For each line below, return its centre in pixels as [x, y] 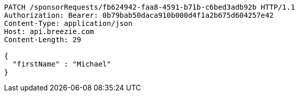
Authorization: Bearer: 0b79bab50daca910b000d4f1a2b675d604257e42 [139, 15]
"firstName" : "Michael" [62, 64]
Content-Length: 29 [43, 40]
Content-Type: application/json [68, 23]
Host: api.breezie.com [49, 31]
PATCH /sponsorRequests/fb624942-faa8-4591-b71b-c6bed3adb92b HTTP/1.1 [150, 7]
